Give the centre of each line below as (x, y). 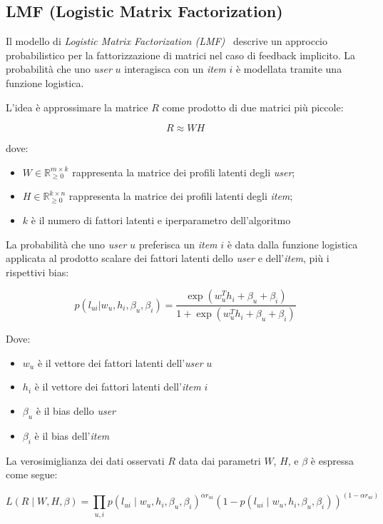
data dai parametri (220, 460)
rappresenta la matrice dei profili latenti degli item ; (181, 196)
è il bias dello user (76, 410)
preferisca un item (178, 244)
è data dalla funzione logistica (292, 244)
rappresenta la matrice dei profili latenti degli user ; (184, 172)
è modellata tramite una (289, 69)
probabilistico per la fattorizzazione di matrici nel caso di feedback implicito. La (181, 55)
